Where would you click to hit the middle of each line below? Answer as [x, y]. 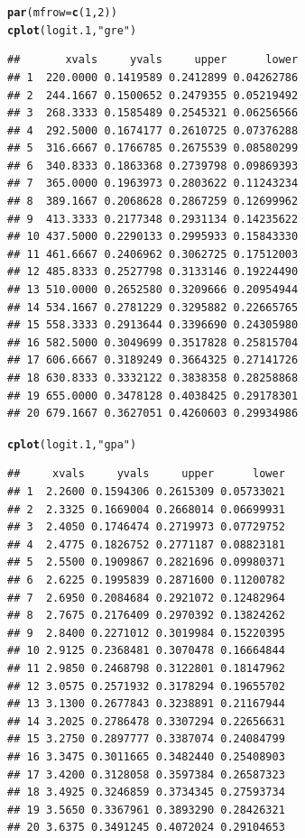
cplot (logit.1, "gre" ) [72, 30]
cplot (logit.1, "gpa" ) [72, 444]
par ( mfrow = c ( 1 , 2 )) [62, 13]
